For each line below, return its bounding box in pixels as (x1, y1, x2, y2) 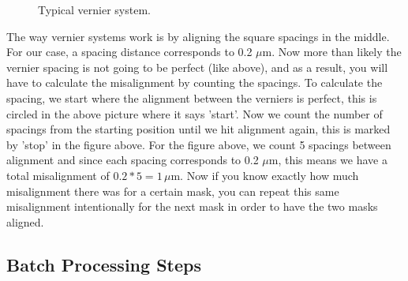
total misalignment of (6, 167, 110, 183)
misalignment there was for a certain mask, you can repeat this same (6, 182, 339, 199)
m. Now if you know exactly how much (170, 167, 359, 183)
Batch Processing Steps (6, 252, 201, 276)
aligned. (6, 213, 44, 230)
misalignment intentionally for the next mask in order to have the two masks (6, 198, 378, 215)
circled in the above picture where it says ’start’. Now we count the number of (6, 105, 383, 122)
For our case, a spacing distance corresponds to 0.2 (6, 43, 253, 60)
